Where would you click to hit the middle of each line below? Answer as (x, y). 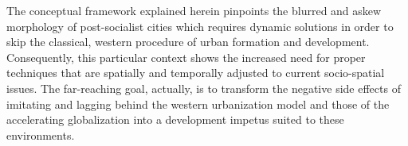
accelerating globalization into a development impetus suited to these (175, 119)
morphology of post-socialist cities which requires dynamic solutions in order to (200, 26)
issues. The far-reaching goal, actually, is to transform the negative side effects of (204, 88)
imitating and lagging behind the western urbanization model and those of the (198, 104)
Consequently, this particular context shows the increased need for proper (186, 57)
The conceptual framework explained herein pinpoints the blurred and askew (194, 10)
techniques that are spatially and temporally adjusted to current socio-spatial (196, 73)
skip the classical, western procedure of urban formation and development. (188, 42)
